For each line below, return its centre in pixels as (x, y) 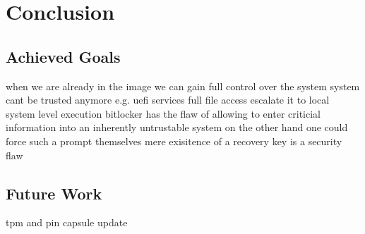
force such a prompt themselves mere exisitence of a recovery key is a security (174, 141)
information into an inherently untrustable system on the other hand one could (177, 127)
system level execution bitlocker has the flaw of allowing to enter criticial (163, 113)
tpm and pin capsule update (67, 222)
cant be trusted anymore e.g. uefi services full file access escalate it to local (168, 100)
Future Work (54, 193)
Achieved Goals (63, 56)
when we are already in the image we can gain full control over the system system (183, 86)
